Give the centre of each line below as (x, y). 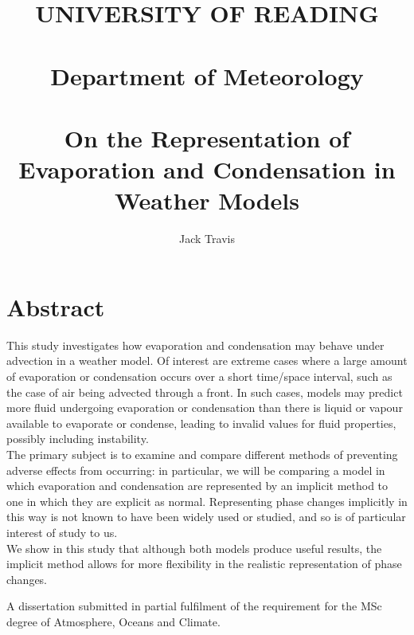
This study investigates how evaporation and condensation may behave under (195, 345)
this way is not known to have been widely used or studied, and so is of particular (206, 517)
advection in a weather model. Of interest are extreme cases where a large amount (207, 361)
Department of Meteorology (207, 75)
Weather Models (207, 200)
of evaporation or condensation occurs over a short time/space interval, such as (199, 376)
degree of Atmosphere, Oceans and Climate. (113, 621)
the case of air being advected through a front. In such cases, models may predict (205, 392)
